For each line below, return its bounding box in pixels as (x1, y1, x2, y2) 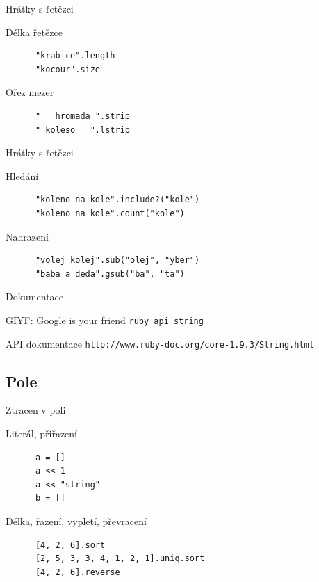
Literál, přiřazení (6, 426, 77, 441)
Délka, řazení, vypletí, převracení (6, 513, 147, 528)
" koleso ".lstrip (35, 124, 130, 135)
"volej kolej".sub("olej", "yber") (35, 255, 200, 266)
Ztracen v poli (6, 403, 66, 417)
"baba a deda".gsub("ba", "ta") (35, 268, 185, 279)
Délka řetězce (6, 24, 63, 39)
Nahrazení (6, 229, 49, 243)
